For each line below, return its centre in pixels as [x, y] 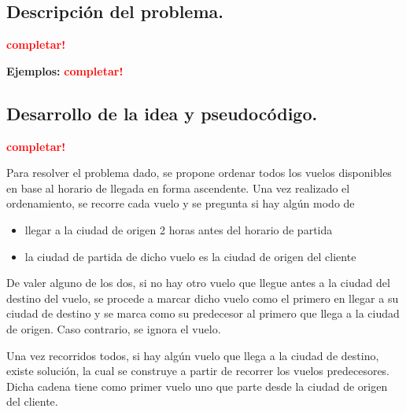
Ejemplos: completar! [65, 70]
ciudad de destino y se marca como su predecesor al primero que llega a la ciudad [203, 313]
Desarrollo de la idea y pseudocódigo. [162, 113]
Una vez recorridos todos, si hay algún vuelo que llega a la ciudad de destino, [193, 355]
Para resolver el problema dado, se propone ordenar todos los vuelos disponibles [199, 173]
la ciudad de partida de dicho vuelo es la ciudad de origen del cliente [190, 256]
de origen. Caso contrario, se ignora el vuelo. [114, 328]
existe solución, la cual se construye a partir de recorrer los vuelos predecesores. [198, 371]
